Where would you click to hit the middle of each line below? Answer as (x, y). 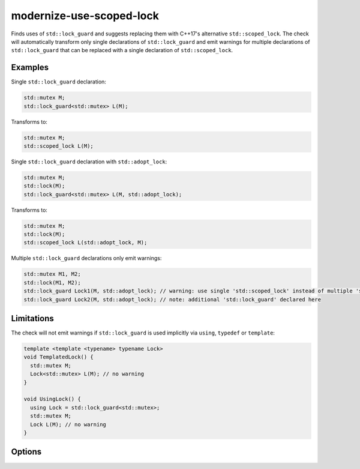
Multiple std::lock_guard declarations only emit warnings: (86, 258)
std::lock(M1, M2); (52, 283)
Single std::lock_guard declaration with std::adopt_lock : (89, 162)
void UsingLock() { (52, 399)
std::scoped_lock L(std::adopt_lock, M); (85, 243)
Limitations (32, 319)
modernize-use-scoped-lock (85, 16)
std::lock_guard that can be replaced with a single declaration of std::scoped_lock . (122, 50)
